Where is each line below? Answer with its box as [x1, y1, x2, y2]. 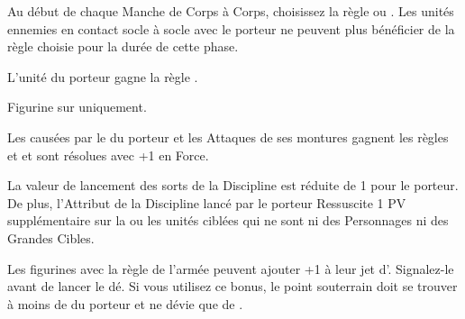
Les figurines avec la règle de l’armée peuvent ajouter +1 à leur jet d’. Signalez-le [7, 259, 454, 278]
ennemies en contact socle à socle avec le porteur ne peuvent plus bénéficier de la [7, 19, 455, 38]
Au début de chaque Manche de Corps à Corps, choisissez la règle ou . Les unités [7, 2, 454, 20]
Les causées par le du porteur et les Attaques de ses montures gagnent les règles [7, 127, 449, 146]
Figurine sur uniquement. [7, 97, 147, 116]
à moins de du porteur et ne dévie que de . [7, 294, 243, 313]
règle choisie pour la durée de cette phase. [7, 37, 239, 56]
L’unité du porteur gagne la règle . [7, 67, 198, 86]
